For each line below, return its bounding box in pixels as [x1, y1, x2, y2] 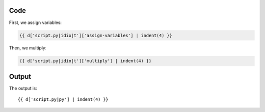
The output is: [9, 85, 37, 91]
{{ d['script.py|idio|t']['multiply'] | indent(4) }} [19, 58, 152, 64]
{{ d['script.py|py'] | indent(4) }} [18, 97, 109, 102]
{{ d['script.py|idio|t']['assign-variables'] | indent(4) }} [19, 32, 172, 38]
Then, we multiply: [9, 45, 47, 51]
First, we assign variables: [9, 20, 62, 25]
